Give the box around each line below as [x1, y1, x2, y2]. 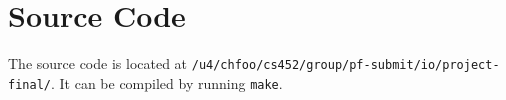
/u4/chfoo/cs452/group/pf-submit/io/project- [191, 58, 500, 73]
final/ [8, 77, 51, 92]
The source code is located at [8, 53, 188, 74]
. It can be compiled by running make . [50, 72, 283, 93]
